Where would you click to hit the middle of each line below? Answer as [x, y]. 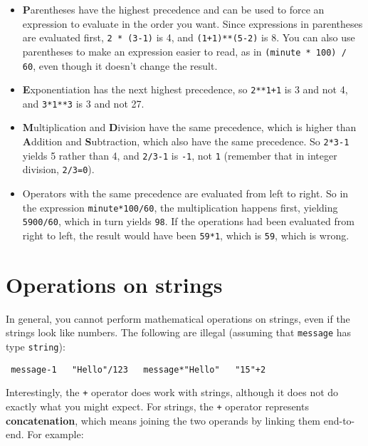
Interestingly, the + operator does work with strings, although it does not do [172, 392]
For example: [56, 434]
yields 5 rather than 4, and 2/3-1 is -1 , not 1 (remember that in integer [180, 155]
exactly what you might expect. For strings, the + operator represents [157, 406]
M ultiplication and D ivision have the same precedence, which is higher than [189, 127]
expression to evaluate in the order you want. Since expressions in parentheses [193, 23]
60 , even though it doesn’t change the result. [120, 65]
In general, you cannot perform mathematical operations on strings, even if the [178, 318]
